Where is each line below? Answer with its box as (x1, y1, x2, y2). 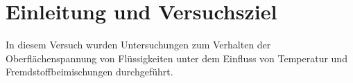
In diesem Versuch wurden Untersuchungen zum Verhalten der (6, 37, 271, 52)
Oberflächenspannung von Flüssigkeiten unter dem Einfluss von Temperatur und (6, 50, 347, 65)
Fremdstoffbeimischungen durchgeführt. (6, 64, 173, 79)
